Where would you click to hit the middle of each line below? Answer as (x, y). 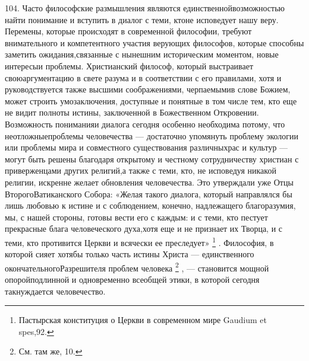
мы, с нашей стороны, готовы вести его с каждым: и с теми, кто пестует (136, 217)
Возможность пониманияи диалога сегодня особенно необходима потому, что (145, 124)
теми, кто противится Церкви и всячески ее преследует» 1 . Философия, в (139, 241)
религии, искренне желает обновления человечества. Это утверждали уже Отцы (149, 182)
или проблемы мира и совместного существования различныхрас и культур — (146, 147)
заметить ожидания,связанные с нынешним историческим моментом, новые (142, 54)
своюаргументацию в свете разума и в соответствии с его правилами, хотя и (143, 77)
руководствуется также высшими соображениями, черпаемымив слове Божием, (148, 89)
